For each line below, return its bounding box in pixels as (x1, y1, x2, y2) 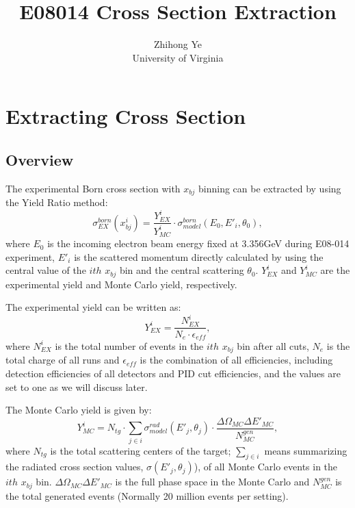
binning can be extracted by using (198, 181, 341, 195)
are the (320, 263, 350, 277)
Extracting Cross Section (5, 102, 246, 130)
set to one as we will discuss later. (5, 379, 148, 394)
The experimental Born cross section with (5, 181, 181, 195)
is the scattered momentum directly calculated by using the (74, 249, 324, 264)
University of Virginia (132, 50, 224, 64)
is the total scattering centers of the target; (50, 443, 231, 457)
